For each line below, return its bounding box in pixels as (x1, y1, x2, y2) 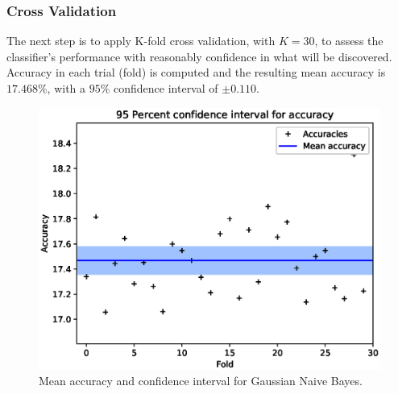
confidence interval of (114, 80, 218, 96)
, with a (47, 80, 86, 96)
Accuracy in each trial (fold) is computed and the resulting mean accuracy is (6, 64, 386, 81)
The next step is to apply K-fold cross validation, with (6, 32, 276, 49)
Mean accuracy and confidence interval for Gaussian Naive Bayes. (39, 372, 363, 389)
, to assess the (314, 32, 383, 49)
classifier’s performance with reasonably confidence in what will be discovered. (6, 48, 392, 64)
